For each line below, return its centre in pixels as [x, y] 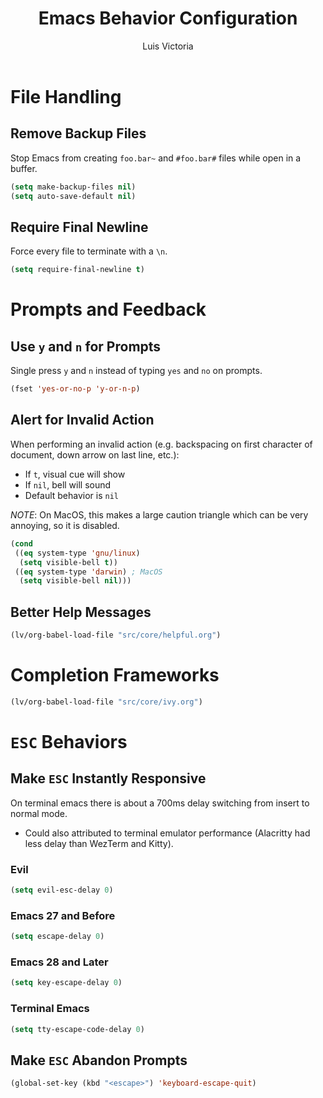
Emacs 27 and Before [63, 915]
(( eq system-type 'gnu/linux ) [77, 553]
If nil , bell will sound [68, 484]
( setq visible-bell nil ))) [75, 581]
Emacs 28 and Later [59, 962]
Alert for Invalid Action [82, 420]
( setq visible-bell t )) [68, 562]
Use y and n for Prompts [86, 346]
